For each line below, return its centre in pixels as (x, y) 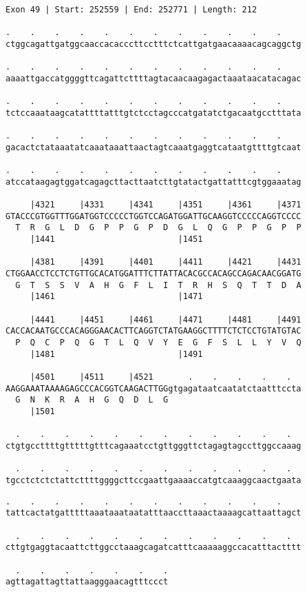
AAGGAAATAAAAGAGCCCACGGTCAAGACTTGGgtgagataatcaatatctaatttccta (153, 388)
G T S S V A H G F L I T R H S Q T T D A (158, 285)
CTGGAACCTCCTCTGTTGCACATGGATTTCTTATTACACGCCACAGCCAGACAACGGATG (153, 274)
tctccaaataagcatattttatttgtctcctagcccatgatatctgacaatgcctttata (153, 113)
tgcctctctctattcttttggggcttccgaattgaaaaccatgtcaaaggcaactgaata (153, 480)
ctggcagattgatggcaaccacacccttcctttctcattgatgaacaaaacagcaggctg (153, 44)
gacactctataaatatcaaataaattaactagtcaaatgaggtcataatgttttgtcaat (153, 147)
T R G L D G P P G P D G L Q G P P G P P (158, 228)
